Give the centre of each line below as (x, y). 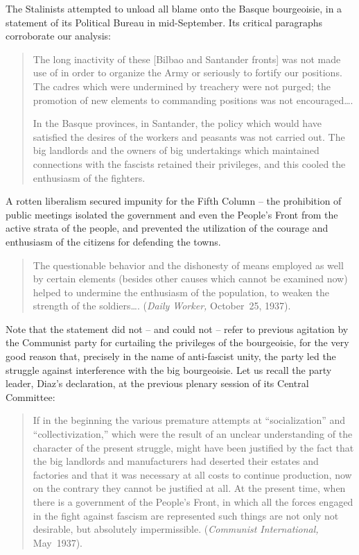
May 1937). (58, 542)
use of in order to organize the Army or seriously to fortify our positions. (187, 72)
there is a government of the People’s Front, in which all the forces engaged (193, 502)
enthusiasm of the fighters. (89, 177)
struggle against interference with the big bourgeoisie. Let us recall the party (169, 369)
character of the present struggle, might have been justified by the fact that (193, 447)
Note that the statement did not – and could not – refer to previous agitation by (177, 328)
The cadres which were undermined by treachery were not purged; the (182, 86)
